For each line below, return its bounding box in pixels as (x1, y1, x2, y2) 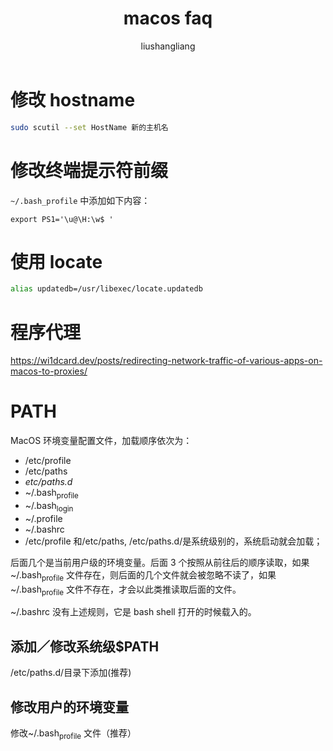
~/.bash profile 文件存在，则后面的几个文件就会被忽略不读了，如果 (10, 568, 277, 583)
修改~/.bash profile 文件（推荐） (10, 727, 137, 741)
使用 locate (10, 250, 103, 273)
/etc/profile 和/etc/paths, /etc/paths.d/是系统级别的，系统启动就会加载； (24, 535, 323, 547)
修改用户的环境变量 (10, 698, 129, 716)
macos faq (123, 7, 213, 30)
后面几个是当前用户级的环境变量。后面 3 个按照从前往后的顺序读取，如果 (10, 556, 310, 568)
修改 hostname (10, 88, 136, 111)
